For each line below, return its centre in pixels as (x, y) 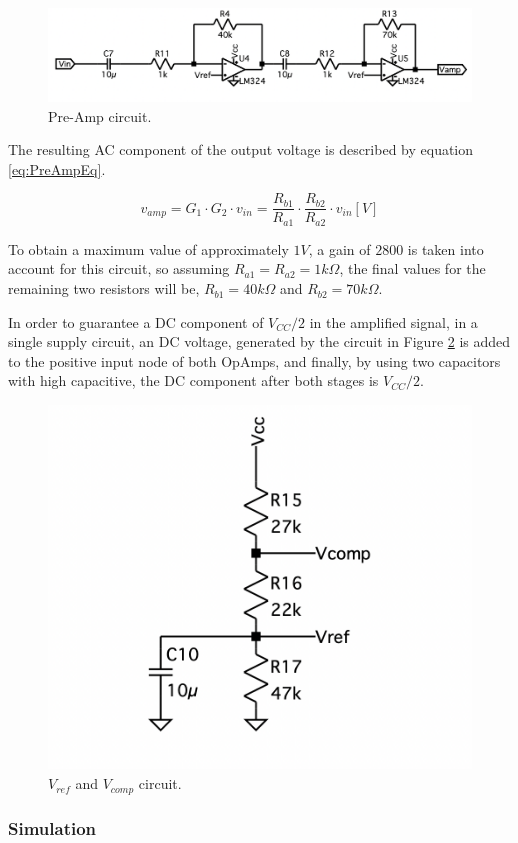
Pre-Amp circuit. (100, 115)
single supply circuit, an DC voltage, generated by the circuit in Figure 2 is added (259, 341)
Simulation (52, 828)
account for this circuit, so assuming (119, 268)
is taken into (445, 248)
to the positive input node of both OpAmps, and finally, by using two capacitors (254, 360)
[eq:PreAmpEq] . (57, 168)
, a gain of (339, 248)
